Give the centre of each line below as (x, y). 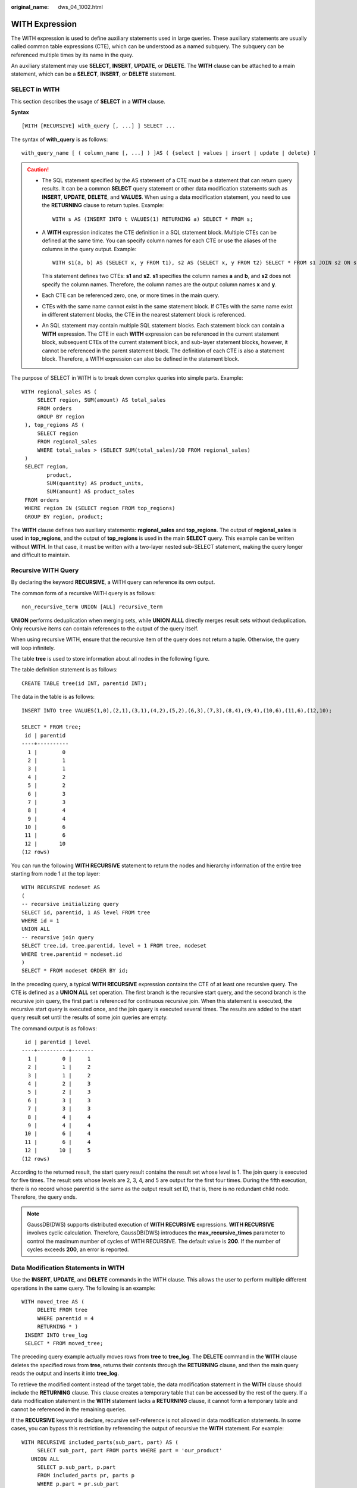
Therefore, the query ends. (44, 1197)
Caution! (38, 169)
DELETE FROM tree (62, 1310)
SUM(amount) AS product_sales (91, 492)
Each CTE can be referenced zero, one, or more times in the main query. (131, 295)
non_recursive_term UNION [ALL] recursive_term (92, 607)
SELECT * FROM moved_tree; (64, 1343)
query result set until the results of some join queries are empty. (89, 1017)
